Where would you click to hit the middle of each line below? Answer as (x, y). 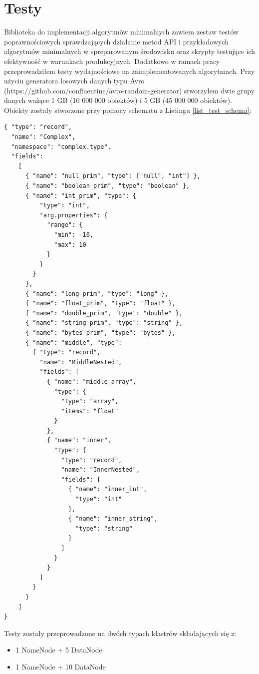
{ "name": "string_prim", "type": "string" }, (104, 323)
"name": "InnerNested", (101, 470)
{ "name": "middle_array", (91, 381)
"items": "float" (90, 411)
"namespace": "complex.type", (61, 147)
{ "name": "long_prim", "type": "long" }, (97, 294)
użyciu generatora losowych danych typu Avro (74, 81)
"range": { (65, 225)
